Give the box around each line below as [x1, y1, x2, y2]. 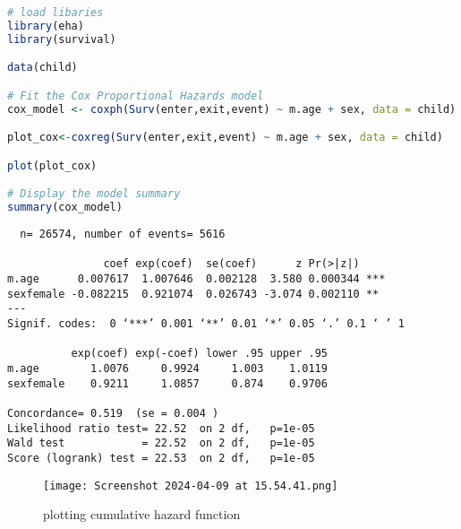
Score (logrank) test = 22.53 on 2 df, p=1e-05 [7, 451, 315, 464]
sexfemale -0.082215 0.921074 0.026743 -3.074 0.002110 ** [7, 287, 380, 300]
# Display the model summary [7, 187, 181, 201]
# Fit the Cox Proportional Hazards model [7, 89, 264, 102]
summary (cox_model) [7, 201, 123, 214]
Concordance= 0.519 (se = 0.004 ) [7, 406, 219, 420]
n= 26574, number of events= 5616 [20, 228, 226, 241]
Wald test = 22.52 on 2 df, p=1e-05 [7, 437, 315, 450]
